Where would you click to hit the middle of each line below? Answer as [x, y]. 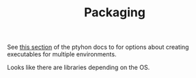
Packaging [115, 13]
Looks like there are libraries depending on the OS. [79, 67]
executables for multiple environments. [62, 54]
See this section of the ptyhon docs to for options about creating [98, 47]
